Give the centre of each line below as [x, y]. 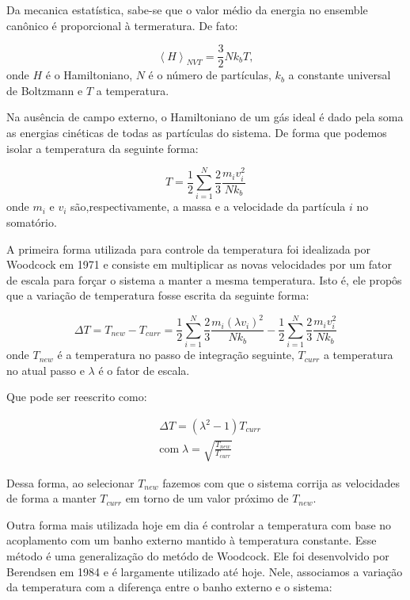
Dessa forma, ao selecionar [70, 482]
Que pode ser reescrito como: [77, 397]
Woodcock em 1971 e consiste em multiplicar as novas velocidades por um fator [199, 264]
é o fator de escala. [144, 370]
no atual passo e [46, 370]
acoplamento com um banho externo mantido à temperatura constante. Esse [192, 540]
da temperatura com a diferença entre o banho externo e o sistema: [169, 587]
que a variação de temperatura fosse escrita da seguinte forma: [158, 295]
